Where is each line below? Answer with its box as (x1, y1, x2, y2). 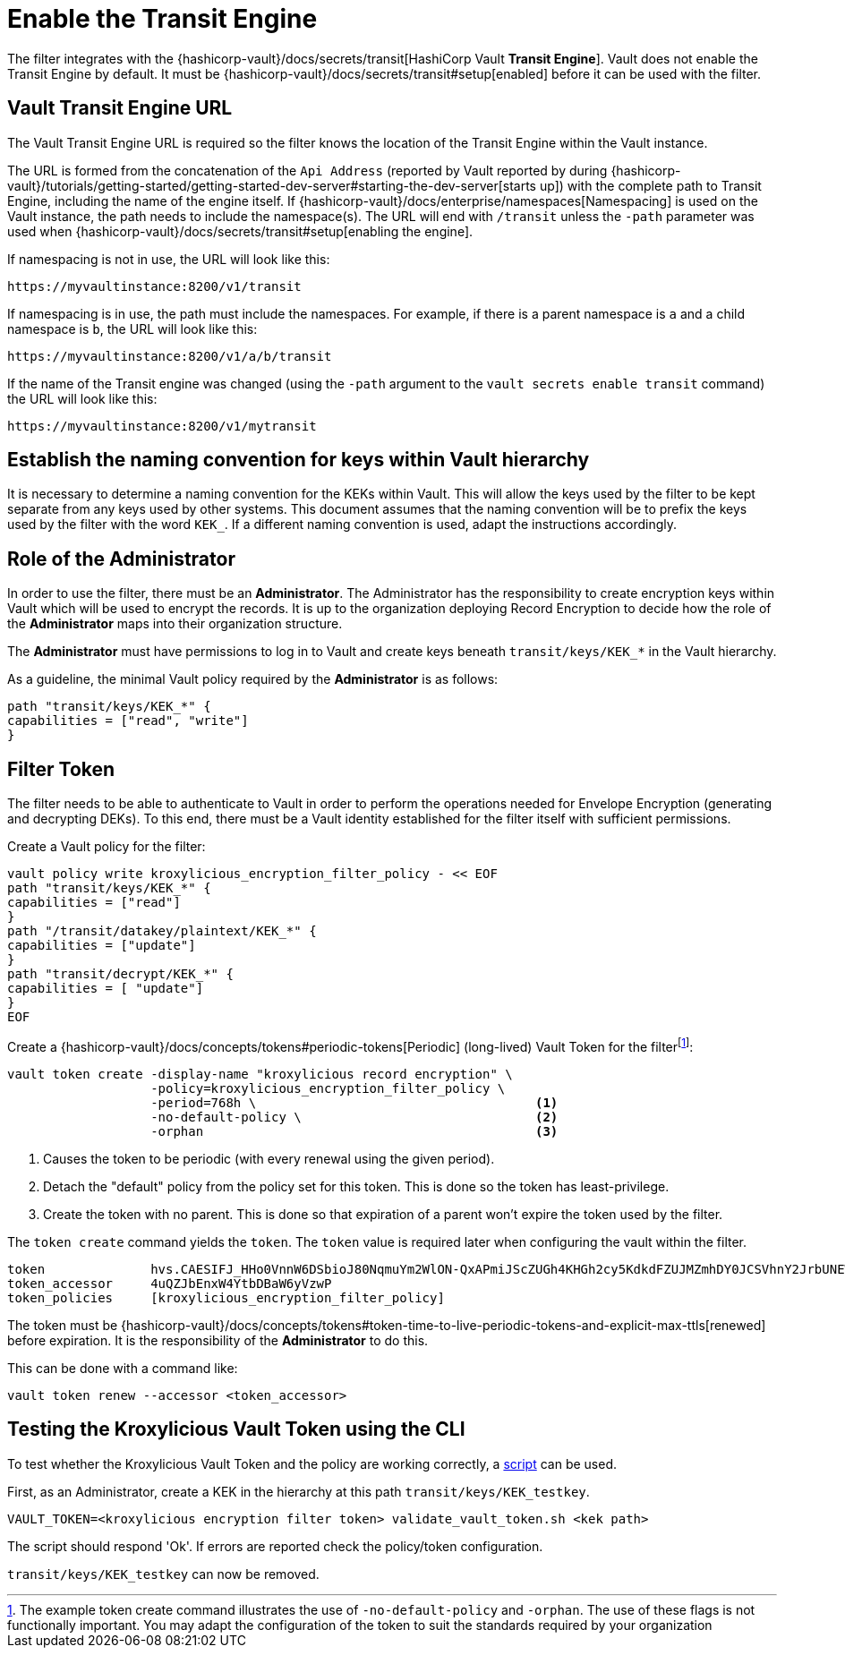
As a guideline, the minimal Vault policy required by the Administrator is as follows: (7, 671, 499, 687)
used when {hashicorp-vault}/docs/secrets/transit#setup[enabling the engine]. (7, 223, 474, 239)
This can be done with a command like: (7, 1360, 238, 1376)
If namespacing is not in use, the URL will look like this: (7, 251, 330, 267)
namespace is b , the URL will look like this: (7, 320, 258, 337)
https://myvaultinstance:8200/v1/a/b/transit (7, 348, 332, 363)
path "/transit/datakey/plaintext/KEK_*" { (7, 924, 317, 939)
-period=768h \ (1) (150, 1095, 559, 1110)
